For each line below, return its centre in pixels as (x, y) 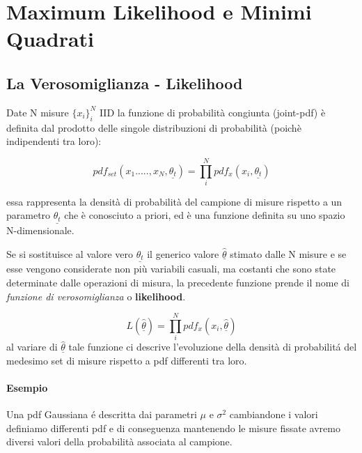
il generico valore (183, 253)
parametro (29, 215)
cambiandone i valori (274, 414)
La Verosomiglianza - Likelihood (125, 83)
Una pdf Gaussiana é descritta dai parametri (102, 414)
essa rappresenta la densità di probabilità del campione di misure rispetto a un (174, 201)
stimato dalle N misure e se (288, 253)
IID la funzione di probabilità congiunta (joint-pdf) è (212, 112)
